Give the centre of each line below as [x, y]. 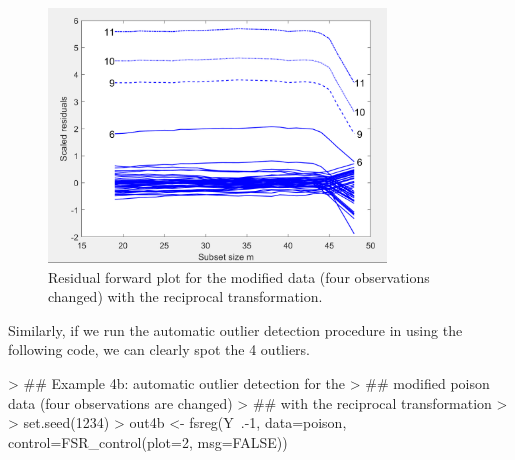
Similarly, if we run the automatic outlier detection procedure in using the [235, 329]
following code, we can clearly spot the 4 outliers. [159, 349]
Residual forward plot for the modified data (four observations [239, 276]
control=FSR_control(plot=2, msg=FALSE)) [148, 441]
